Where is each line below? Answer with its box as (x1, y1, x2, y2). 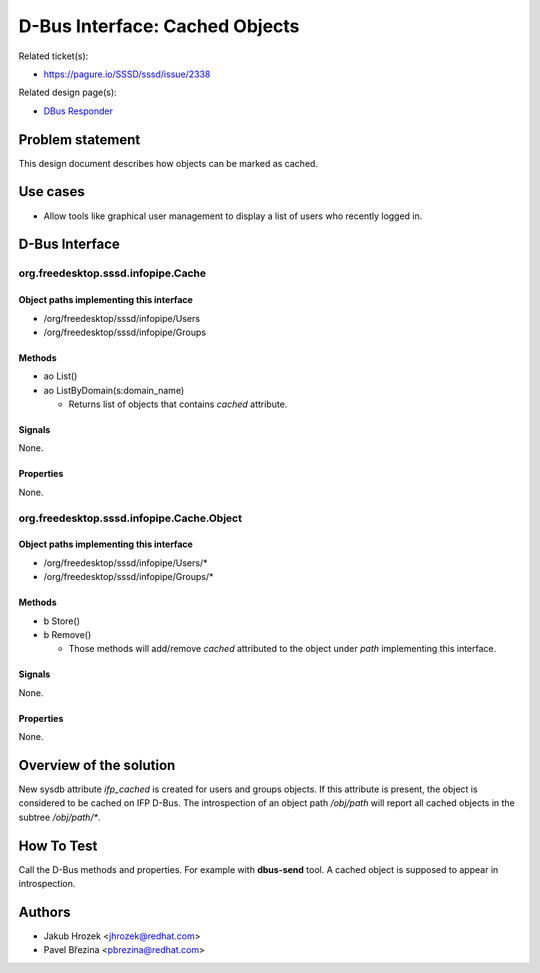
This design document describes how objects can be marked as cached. (18, 157, 319, 169)
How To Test (18, 837, 98, 854)
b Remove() (43, 628, 92, 640)
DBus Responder (43, 105, 114, 117)
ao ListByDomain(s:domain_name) (43, 384, 185, 396)
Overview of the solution (18, 756, 176, 774)
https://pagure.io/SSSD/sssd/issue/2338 (43, 68, 211, 80)
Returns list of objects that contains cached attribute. (68, 398, 288, 410)
